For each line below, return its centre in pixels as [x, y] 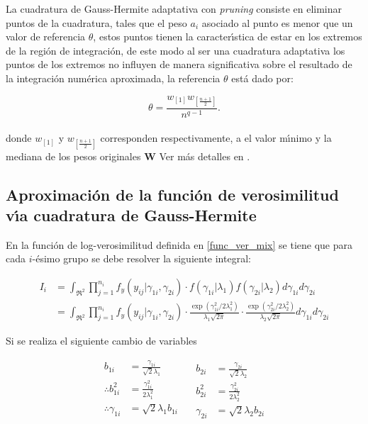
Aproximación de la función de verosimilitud [172, 194]
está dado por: [262, 78]
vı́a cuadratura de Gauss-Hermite [131, 214]
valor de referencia [46, 37]
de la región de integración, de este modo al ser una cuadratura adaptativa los [175, 50]
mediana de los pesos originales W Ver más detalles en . [128, 156]
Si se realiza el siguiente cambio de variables [101, 341]
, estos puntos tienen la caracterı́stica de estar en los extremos [228, 37]
